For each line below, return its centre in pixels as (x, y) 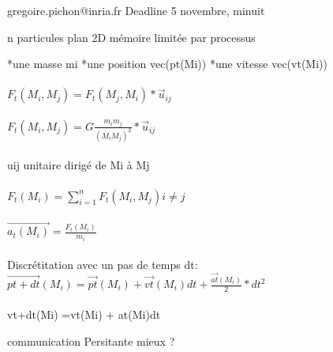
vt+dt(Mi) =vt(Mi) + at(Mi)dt (84, 314)
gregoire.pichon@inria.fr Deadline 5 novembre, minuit (136, 10)
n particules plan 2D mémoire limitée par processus (131, 37)
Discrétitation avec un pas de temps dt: (103, 264)
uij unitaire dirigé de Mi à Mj (79, 165)
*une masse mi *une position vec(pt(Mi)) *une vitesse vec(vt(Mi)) (167, 64)
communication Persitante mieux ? (91, 341)
